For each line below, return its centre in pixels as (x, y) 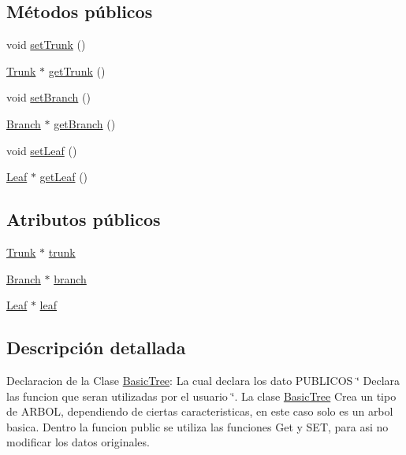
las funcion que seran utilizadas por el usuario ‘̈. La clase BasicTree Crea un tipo (201, 396)
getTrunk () (77, 70)
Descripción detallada (96, 348)
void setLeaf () (42, 150)
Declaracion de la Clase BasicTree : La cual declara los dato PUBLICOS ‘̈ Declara (203, 380)
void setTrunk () (46, 44)
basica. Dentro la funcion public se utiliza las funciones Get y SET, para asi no (197, 426)
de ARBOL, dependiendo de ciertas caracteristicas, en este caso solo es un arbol (200, 411)
